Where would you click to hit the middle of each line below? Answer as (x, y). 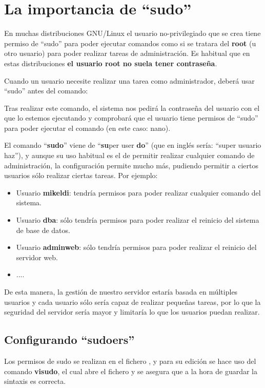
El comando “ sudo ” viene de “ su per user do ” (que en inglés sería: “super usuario (133, 145)
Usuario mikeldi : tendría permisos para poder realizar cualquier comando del (138, 192)
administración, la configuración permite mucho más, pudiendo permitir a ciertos (131, 165)
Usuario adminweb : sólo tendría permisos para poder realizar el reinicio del (136, 247)
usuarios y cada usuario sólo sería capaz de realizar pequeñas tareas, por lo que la (132, 302)
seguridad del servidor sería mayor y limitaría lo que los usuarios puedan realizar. (132, 312)
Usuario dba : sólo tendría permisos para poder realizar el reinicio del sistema (138, 220)
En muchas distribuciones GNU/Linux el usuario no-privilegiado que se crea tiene (132, 33)
